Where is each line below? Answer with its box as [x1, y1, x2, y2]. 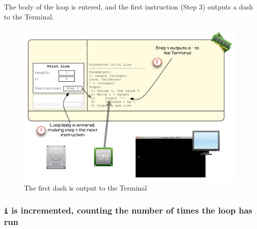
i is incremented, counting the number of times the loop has [4, 204, 253, 216]
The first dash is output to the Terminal [24, 183, 147, 193]
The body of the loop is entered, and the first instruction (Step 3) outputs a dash [4, 1, 254, 11]
